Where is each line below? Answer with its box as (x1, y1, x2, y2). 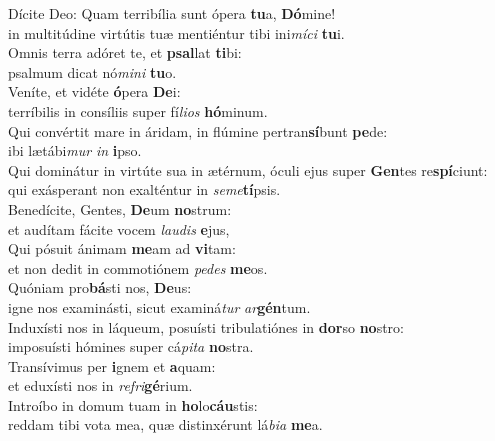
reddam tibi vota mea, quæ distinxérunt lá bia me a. (8, 414, 323, 435)
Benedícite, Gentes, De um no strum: (8, 198, 232, 219)
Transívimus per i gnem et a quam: (8, 355, 216, 376)
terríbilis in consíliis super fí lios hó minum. (8, 100, 268, 121)
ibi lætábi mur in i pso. (8, 140, 142, 161)
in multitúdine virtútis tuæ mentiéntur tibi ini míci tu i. (8, 22, 345, 43)
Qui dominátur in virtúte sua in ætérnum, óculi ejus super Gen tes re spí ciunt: (8, 159, 488, 180)
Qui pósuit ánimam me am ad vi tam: (8, 238, 236, 259)
